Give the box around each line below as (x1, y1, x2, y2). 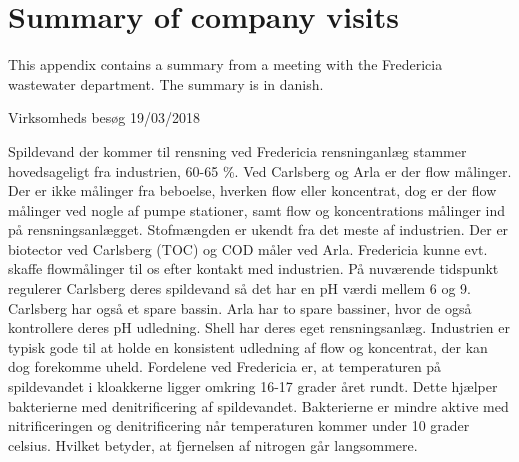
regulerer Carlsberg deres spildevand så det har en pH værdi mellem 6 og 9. (8, 278, 471, 299)
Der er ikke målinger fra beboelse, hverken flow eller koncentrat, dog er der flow (8, 180, 497, 201)
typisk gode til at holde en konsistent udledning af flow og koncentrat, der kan (8, 336, 488, 357)
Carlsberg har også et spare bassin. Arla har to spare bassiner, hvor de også (8, 297, 472, 318)
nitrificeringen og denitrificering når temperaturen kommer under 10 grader (8, 415, 470, 436)
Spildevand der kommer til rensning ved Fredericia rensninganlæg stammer (8, 140, 467, 161)
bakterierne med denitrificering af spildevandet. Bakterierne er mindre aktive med (8, 395, 509, 416)
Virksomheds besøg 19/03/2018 (8, 107, 200, 128)
